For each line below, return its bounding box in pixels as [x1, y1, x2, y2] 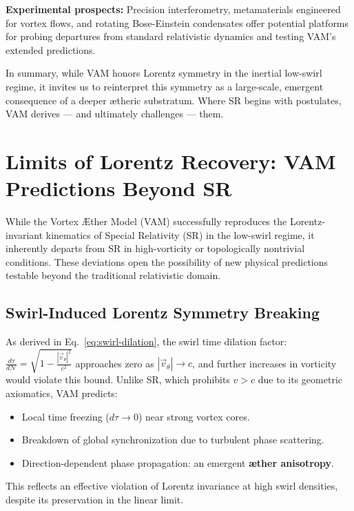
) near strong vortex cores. [138, 409, 250, 423]
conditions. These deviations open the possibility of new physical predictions [6, 254, 329, 269]
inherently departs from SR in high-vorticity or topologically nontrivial [6, 241, 305, 256]
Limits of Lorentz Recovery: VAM [6, 146, 336, 175]
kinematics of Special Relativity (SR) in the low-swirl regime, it [45, 227, 315, 242]
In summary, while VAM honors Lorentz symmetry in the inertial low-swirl [6, 66, 322, 80]
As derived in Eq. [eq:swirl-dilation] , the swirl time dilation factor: [6, 334, 287, 349]
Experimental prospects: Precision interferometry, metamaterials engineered [6, 2, 341, 16]
